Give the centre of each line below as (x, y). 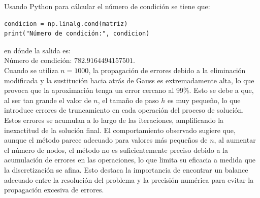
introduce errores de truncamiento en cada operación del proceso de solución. (124, 110)
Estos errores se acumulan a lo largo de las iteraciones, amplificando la (114, 120)
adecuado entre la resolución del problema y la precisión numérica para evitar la (129, 179)
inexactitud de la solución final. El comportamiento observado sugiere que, (120, 130)
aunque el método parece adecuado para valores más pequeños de (106, 140)
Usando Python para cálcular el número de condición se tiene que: (107, 6)
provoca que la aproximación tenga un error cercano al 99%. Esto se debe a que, (129, 90)
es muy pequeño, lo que (204, 100)
